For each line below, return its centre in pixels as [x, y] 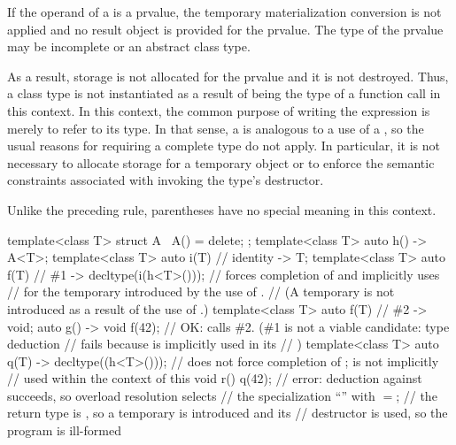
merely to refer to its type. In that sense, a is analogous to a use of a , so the [216, 128]
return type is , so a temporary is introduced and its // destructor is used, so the [228, 413]
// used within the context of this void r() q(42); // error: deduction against [215, 378]
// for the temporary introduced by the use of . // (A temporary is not [201, 292]
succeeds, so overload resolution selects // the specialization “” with [191, 395]
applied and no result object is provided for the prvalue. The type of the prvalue [225, 29]
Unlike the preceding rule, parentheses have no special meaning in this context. [222, 209]
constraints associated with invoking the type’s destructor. [166, 180]
